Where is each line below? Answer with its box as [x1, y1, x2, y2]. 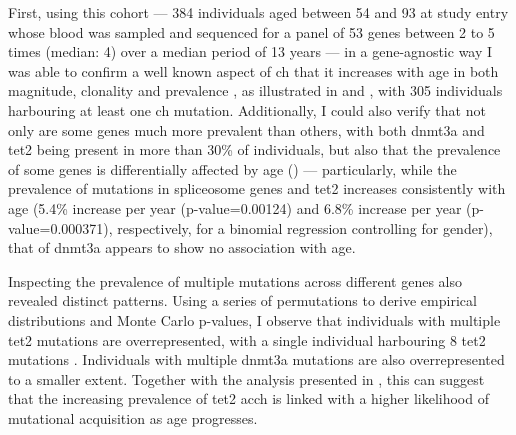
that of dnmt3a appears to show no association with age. [8, 237, 356, 258]
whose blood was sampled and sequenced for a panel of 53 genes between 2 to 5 [8, 21, 495, 42]
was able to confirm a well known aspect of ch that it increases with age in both [8, 60, 499, 81]
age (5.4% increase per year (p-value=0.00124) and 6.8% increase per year [8, 197, 462, 218]
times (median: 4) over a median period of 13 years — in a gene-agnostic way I [8, 41, 493, 62]
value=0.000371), [8, 217, 113, 238]
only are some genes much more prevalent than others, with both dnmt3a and [8, 119, 485, 140]
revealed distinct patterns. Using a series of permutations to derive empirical [8, 290, 477, 311]
